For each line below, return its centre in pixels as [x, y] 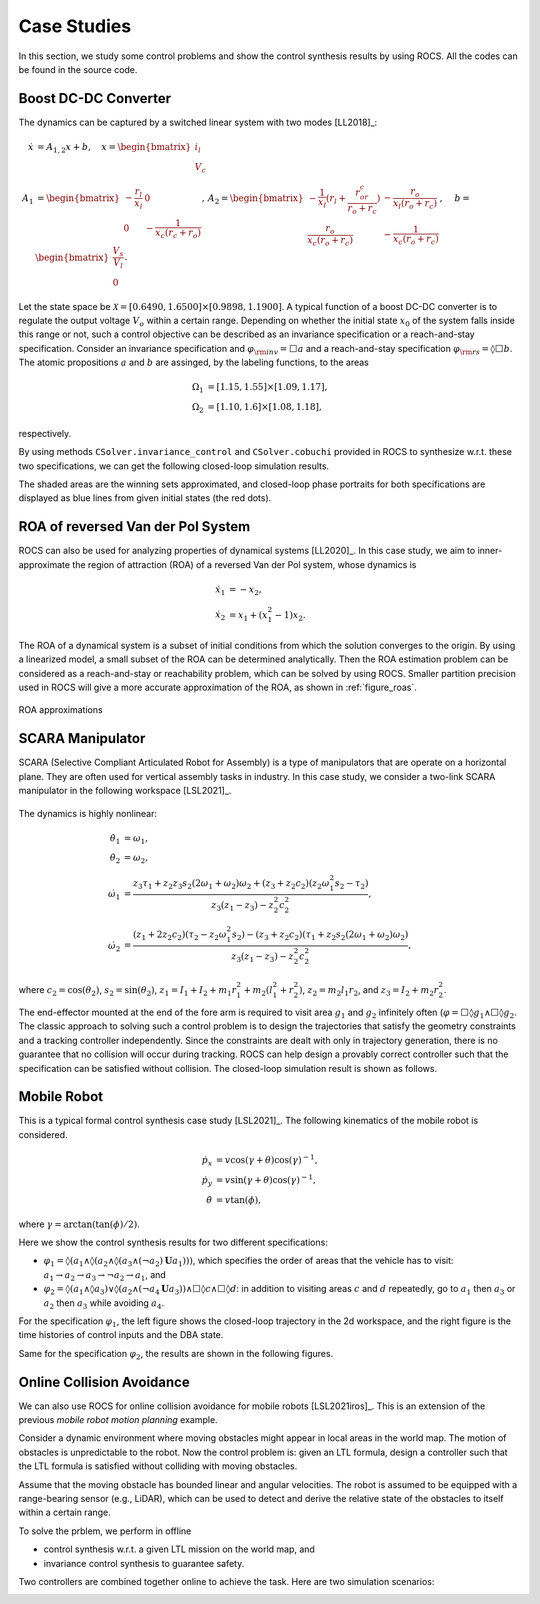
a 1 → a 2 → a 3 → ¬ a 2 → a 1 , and [105, 1275]
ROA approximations [61, 710]
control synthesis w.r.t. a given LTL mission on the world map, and [179, 1549]
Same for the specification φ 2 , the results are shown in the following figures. [176, 1354]
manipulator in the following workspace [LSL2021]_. [125, 791]
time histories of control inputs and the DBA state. [121, 1335]
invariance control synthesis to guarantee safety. [144, 1563]
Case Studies [75, 26]
